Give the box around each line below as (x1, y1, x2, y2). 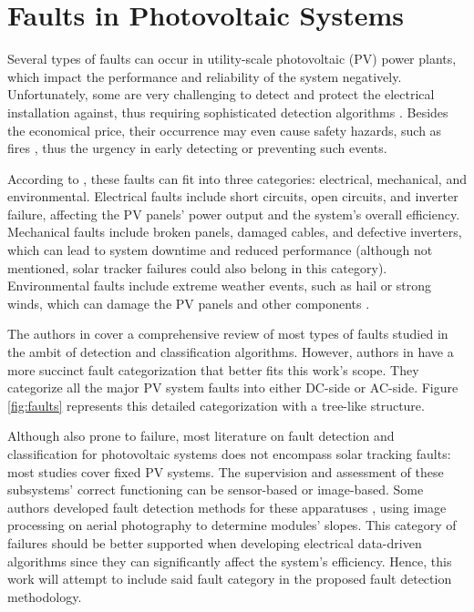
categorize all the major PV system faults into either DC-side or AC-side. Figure (7, 378, 459, 397)
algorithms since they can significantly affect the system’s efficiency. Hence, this (7, 551, 452, 570)
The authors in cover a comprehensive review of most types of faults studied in (7, 324, 448, 343)
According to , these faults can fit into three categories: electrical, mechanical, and (7, 168, 467, 188)
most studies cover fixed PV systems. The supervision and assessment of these (7, 462, 444, 481)
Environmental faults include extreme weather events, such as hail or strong (7, 276, 432, 295)
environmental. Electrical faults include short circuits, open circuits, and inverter (7, 187, 459, 206)
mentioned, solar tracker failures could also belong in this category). (7, 258, 387, 277)
